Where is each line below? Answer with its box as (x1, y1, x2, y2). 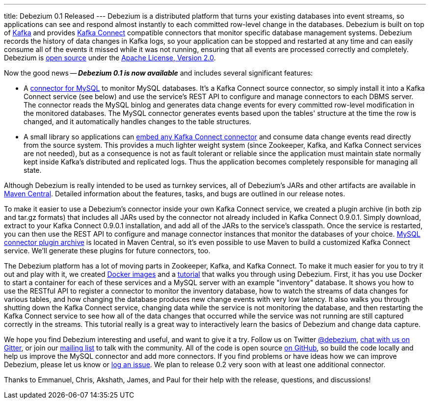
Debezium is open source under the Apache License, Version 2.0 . (4, 54, 216, 62)
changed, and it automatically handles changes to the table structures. (24, 117, 251, 126)
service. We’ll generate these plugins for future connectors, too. (4, 246, 211, 255)
